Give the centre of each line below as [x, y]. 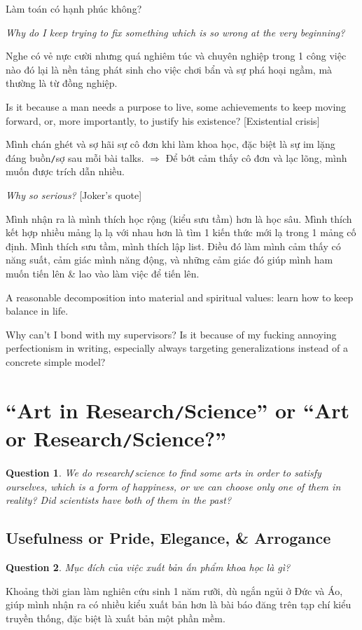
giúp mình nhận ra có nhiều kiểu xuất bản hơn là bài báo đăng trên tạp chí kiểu [179, 604]
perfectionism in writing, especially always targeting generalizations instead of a [177, 348]
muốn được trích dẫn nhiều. [65, 171]
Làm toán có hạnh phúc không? [74, 8]
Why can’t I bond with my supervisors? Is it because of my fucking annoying [171, 334]
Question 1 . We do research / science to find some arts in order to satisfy [163, 473]
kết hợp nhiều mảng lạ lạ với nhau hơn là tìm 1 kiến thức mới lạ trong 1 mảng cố [181, 232]
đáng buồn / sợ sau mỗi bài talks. [75, 157]
